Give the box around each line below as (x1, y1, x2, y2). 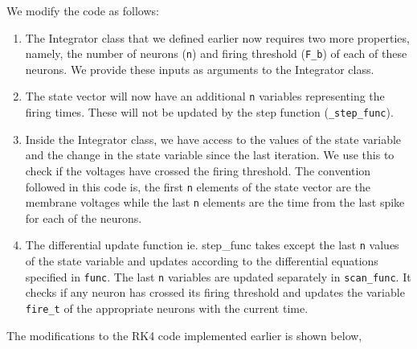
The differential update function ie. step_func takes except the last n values (25, 236, 399, 253)
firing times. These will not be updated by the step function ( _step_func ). (25, 104, 394, 121)
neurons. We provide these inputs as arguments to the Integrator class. (25, 60, 374, 77)
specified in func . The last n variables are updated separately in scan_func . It (25, 268, 411, 285)
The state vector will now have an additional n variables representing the (25, 88, 385, 105)
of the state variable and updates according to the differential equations (25, 253, 378, 269)
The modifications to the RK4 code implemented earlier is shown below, (6, 326, 362, 343)
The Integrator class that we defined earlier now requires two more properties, (25, 29, 410, 46)
